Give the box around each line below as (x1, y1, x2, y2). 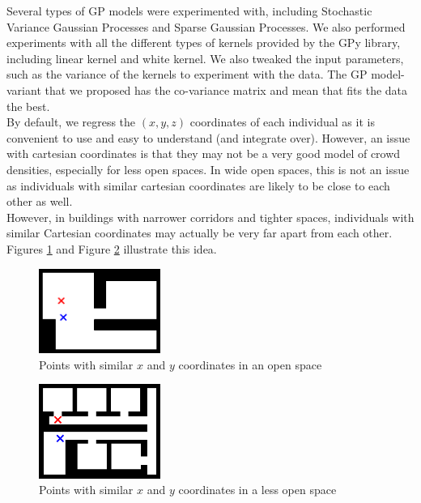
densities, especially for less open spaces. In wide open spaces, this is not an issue (6, 160, 410, 177)
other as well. (6, 193, 73, 210)
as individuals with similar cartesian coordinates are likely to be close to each (6, 177, 390, 194)
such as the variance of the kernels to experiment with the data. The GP (6, 66, 368, 83)
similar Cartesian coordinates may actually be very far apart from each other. (6, 224, 393, 241)
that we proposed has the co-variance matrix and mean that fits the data (45, 81, 408, 98)
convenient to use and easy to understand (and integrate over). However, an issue (6, 129, 410, 146)
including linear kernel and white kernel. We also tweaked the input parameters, (6, 49, 404, 66)
